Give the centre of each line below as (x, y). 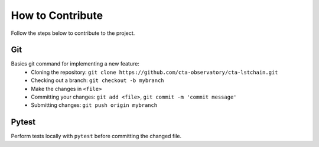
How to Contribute (57, 15)
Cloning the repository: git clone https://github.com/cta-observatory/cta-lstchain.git (154, 72)
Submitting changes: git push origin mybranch (94, 105)
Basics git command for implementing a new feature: (75, 64)
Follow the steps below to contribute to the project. (73, 33)
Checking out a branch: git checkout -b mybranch (98, 80)
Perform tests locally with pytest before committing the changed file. (96, 136)
